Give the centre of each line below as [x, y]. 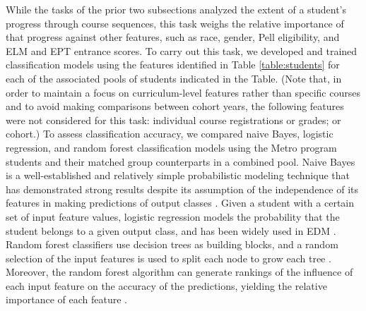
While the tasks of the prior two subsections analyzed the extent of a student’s [176, 9]
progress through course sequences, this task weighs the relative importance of [175, 23]
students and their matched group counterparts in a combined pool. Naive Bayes [181, 161]
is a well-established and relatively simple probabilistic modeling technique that [178, 175]
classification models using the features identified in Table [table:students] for [173, 65]
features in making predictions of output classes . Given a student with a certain [180, 203]
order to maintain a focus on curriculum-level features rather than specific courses [183, 92]
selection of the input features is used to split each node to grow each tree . [169, 258]
